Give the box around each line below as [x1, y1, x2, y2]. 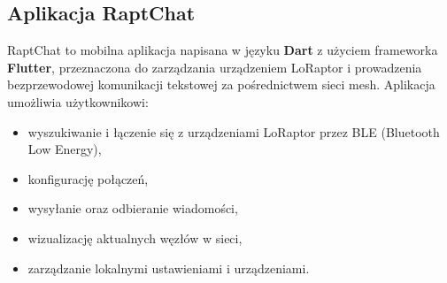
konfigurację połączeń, [27, 169, 149, 187]
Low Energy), [27, 140, 102, 158]
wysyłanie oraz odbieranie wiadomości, [27, 199, 238, 218]
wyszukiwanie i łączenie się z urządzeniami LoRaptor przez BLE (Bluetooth [27, 122, 440, 141]
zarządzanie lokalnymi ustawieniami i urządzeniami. [27, 258, 310, 277]
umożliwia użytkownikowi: [7, 92, 149, 111]
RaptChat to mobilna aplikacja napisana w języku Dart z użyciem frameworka [7, 41, 438, 59]
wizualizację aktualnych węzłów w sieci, [27, 228, 243, 247]
